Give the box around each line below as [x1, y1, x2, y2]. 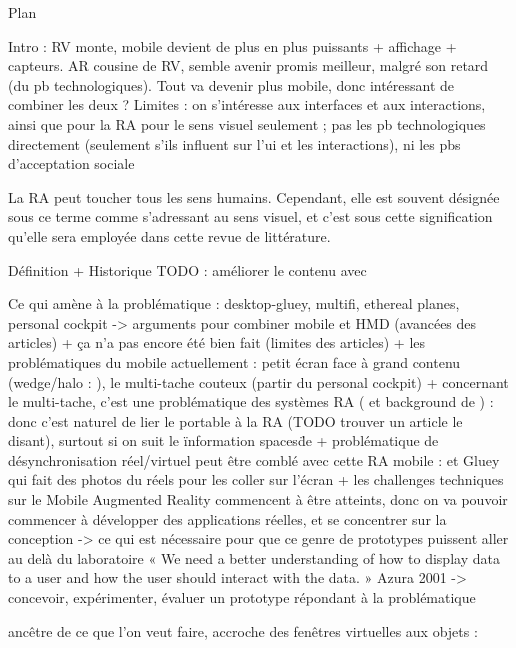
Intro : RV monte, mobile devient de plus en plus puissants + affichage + [8, 35, 457, 56]
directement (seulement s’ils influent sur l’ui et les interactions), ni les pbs [8, 133, 461, 154]
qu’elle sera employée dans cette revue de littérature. [8, 225, 331, 246]
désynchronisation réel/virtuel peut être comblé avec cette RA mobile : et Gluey [8, 449, 500, 470]
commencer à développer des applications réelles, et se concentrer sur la [8, 508, 447, 529]
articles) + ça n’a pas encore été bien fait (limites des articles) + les [8, 332, 426, 353]
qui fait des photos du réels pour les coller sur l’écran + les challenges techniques [8, 469, 504, 490]
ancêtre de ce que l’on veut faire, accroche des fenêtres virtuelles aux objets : [8, 620, 478, 641]
